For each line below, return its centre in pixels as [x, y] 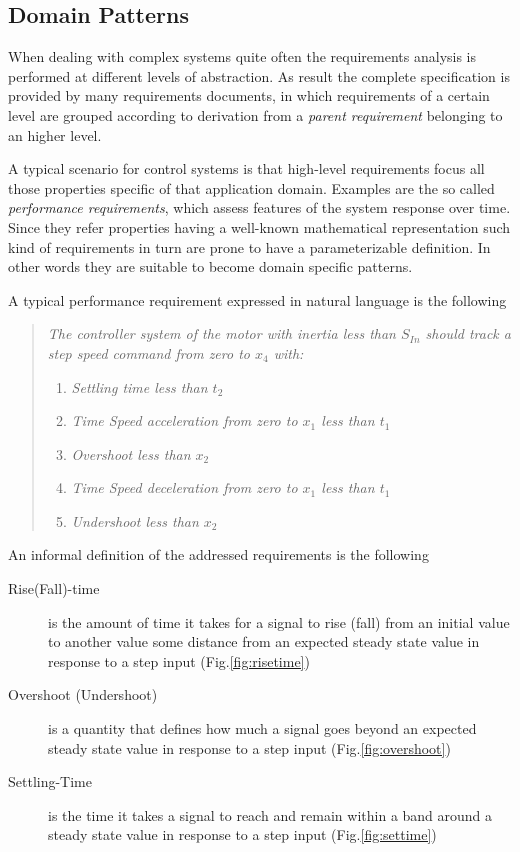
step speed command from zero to [148, 352]
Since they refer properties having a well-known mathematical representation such [259, 226]
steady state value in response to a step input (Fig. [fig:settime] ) [242, 834]
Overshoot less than [131, 453]
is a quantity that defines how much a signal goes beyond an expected [262, 728]
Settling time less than [139, 386]
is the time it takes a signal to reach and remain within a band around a [270, 814]
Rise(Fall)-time [54, 588]
